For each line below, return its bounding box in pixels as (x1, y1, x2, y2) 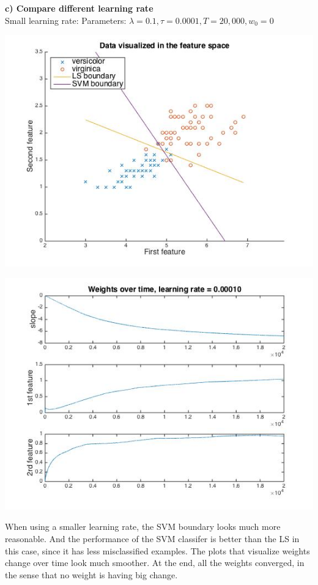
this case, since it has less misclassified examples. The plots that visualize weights (5, 544, 310, 557)
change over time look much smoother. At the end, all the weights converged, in (5, 556, 305, 569)
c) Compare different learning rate (5, 2, 153, 14)
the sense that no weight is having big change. (5, 568, 178, 581)
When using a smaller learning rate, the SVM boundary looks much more (5, 520, 281, 533)
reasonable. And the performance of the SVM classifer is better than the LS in (5, 532, 300, 545)
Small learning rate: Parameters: (5, 13, 127, 26)
